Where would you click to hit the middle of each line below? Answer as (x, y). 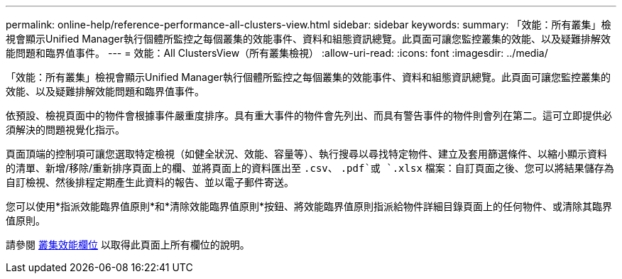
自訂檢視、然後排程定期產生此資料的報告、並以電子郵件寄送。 (150, 182)
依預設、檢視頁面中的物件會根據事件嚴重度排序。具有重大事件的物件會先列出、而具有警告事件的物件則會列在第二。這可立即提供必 (309, 115)
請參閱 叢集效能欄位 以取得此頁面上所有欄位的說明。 (128, 245)
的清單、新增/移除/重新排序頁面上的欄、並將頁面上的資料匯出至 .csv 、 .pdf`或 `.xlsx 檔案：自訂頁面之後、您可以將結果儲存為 (310, 168)
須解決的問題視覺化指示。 (65, 130)
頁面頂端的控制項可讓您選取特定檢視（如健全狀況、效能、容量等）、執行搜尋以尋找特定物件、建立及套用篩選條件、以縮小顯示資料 (306, 154)
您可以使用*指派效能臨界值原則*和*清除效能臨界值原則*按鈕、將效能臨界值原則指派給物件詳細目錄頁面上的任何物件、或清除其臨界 (309, 206)
